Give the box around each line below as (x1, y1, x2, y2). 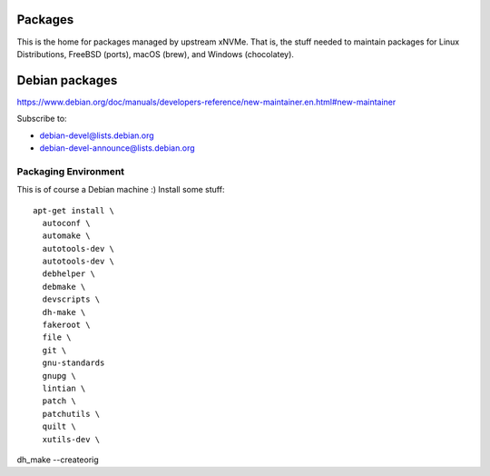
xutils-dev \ (42, 434, 101, 444)
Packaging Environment (16, 164, 125, 177)
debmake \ (42, 282, 86, 292)
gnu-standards (42, 358, 105, 368)
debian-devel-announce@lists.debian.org (39, 142, 195, 154)
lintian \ (42, 382, 86, 393)
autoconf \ (42, 218, 91, 228)
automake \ (42, 231, 91, 241)
